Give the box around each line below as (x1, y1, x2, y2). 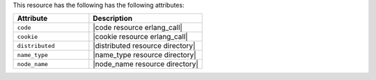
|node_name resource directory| (93, 59, 198, 69)
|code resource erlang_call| (93, 23, 182, 33)
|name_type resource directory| (93, 50, 196, 60)
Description (93, 14, 132, 24)
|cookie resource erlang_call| (93, 32, 188, 42)
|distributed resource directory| (93, 41, 196, 51)
